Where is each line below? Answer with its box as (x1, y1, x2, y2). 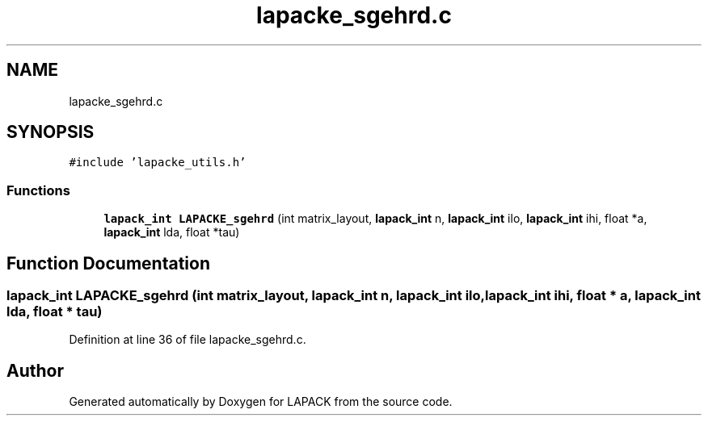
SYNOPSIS (6, 122, 95, 143)
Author (6, 360, 64, 381)
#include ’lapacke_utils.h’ (69, 156, 247, 169)
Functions (6, 182, 70, 198)
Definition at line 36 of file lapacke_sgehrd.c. (69, 332, 306, 347)
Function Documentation (6, 253, 210, 274)
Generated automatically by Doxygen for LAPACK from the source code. (69, 395, 453, 409)
